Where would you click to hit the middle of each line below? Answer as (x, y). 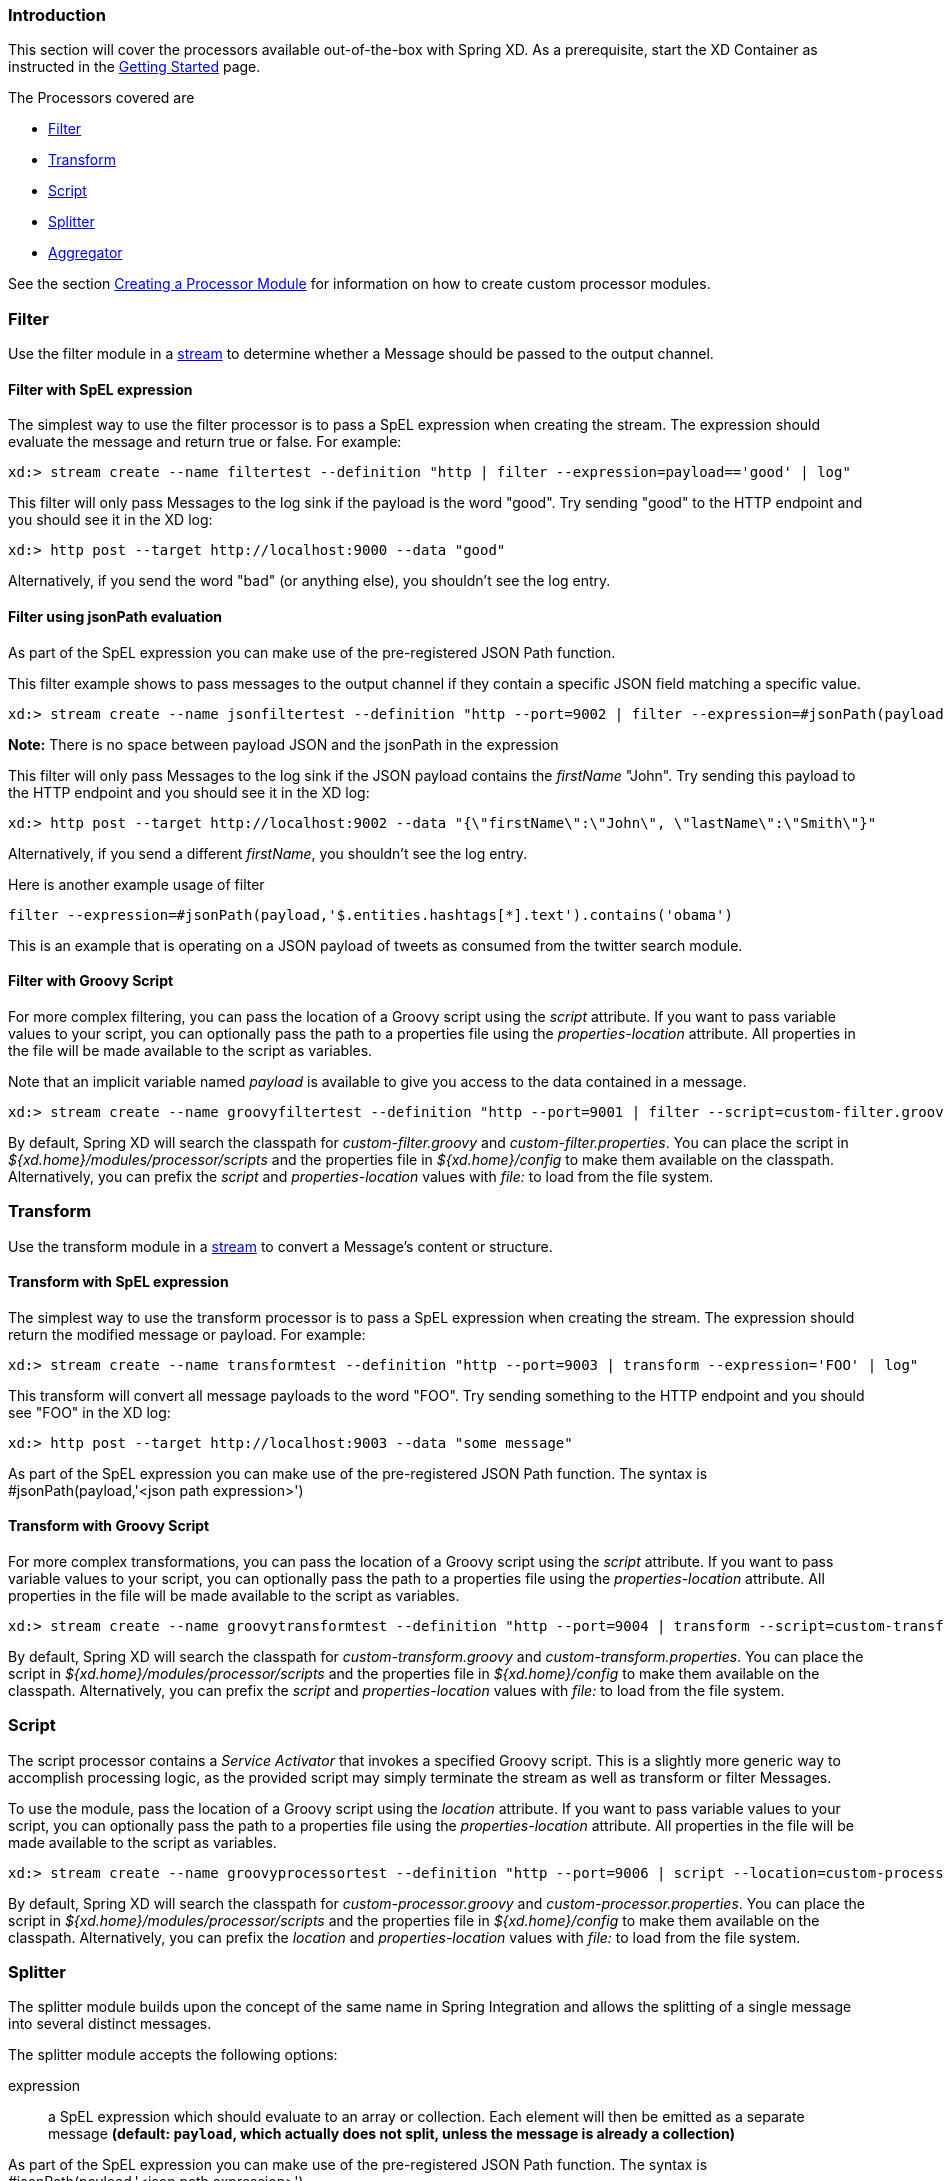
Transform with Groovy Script (109, 1526)
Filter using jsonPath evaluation (115, 616)
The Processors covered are (101, 98)
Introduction (57, 15)
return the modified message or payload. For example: (187, 1334)
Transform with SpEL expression (118, 1282)
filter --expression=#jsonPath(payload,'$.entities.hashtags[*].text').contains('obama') (370, 914)
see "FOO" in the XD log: (89, 1412)
